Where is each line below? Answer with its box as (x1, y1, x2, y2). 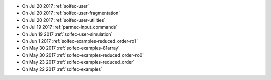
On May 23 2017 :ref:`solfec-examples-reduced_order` (22, 59, 135, 65)
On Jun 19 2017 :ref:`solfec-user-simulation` (22, 31, 113, 37)
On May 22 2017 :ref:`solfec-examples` (22, 66, 103, 72)
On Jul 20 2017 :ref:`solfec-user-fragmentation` (22, 10, 120, 16)
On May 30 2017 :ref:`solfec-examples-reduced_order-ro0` (22, 52, 144, 58)
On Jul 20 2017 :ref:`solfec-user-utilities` (22, 17, 106, 23)
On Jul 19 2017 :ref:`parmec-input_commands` (22, 24, 118, 30)
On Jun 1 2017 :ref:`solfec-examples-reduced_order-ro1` (22, 38, 138, 44)
